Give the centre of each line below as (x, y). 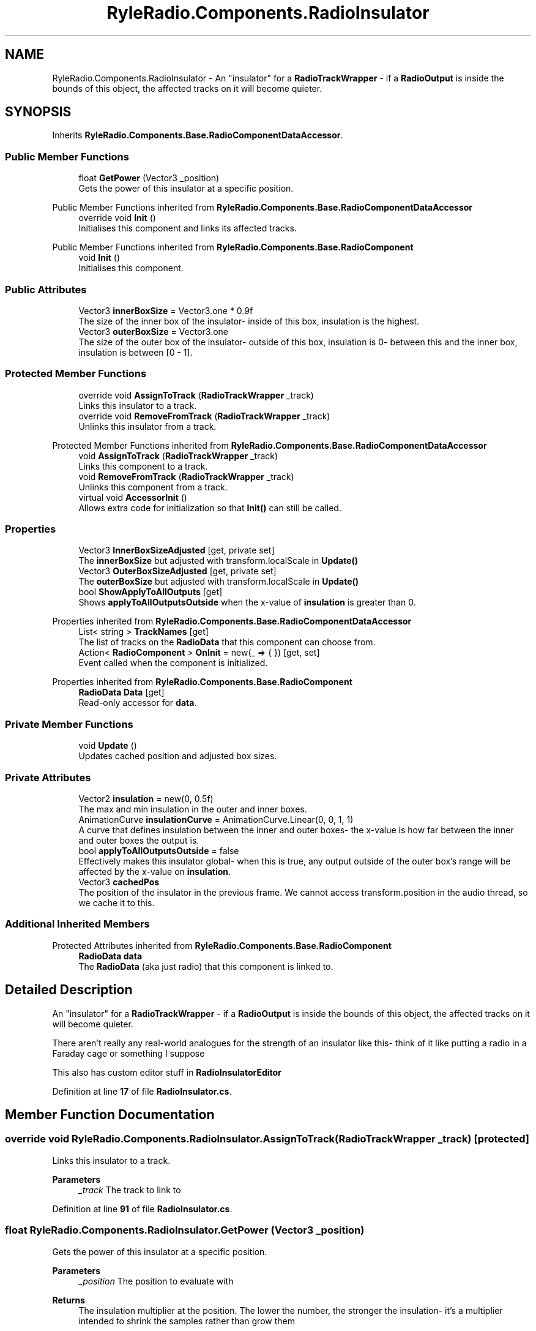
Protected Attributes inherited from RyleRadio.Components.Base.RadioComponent (222, 945)
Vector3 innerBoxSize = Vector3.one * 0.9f (166, 310)
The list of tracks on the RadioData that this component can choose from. (227, 642)
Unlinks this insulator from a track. (147, 426)
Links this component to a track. (143, 466)
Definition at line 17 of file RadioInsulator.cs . (142, 1091)
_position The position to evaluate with (156, 1281)
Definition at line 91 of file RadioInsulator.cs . (142, 1209)
